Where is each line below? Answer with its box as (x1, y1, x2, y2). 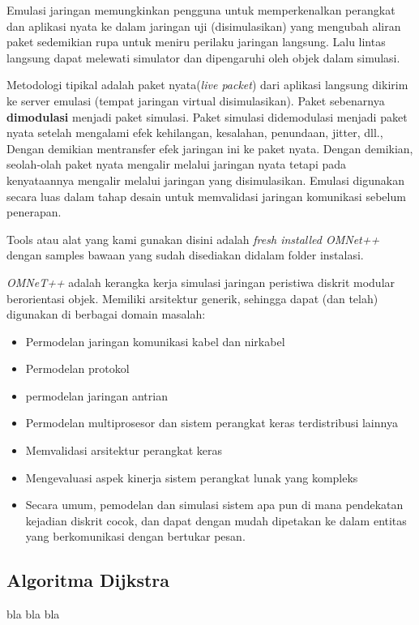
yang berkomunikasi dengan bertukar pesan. (25, 528, 246, 545)
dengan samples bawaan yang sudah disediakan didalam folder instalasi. (6, 246, 364, 263)
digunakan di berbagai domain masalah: (6, 306, 206, 323)
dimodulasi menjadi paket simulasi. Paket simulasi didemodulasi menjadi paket (6, 108, 408, 125)
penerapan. (6, 203, 62, 220)
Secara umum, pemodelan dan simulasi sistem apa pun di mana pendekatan (25, 496, 404, 513)
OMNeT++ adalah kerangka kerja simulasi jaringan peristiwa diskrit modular (6, 273, 395, 290)
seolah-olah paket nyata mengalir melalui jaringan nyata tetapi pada (6, 156, 347, 173)
